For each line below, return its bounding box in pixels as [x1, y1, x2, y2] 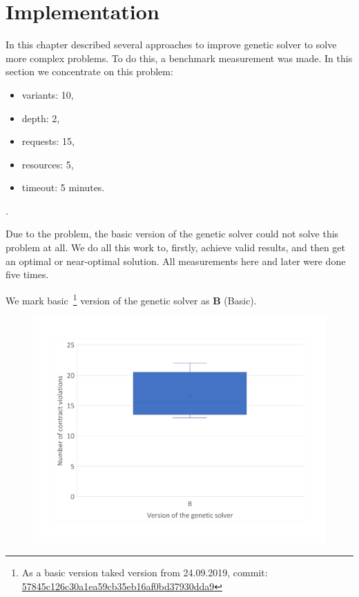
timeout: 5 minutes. [21, 180, 105, 195]
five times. [6, 267, 49, 282]
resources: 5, [21, 157, 74, 171]
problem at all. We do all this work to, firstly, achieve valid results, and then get [6, 240, 346, 255]
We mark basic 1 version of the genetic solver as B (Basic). [6, 291, 257, 307]
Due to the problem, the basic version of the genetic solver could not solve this [6, 226, 339, 241]
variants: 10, [21, 87, 74, 101]
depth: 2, [21, 110, 60, 125]
